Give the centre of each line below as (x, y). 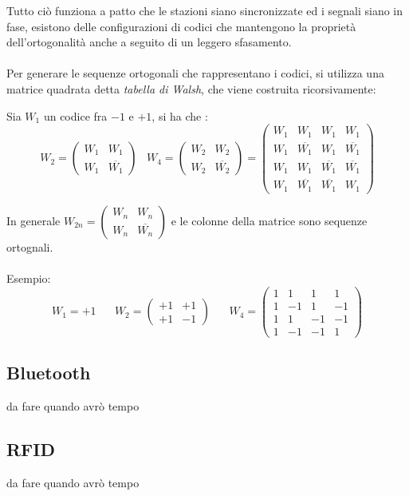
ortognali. (30, 246)
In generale (33, 220)
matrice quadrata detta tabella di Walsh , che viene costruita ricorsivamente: (191, 88)
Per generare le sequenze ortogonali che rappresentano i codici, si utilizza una (195, 73)
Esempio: (29, 278)
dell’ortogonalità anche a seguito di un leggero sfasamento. (149, 42)
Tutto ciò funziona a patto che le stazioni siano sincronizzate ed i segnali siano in (205, 10)
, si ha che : (180, 115)
